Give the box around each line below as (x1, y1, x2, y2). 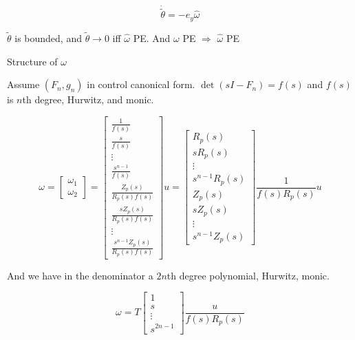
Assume (7, 77, 40, 92)
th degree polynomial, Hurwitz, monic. (166, 268, 330, 282)
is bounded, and (14, 31, 82, 45)
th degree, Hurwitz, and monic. (22, 92, 154, 107)
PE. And (133, 31, 171, 45)
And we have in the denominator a (7, 268, 153, 282)
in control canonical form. (87, 77, 195, 92)
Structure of (7, 54, 58, 68)
